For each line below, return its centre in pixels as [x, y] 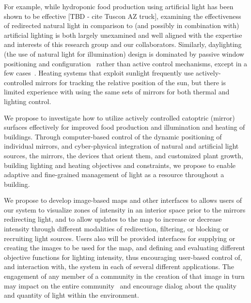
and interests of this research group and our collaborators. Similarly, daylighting [123, 44]
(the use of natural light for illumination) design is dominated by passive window [124, 53]
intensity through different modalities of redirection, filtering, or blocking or [117, 229]
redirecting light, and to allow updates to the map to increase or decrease [113, 219]
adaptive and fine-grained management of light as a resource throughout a [114, 174]
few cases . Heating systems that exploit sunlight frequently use [99, 73]
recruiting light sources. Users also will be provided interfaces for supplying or [120, 238]
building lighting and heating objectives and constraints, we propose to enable [120, 165]
